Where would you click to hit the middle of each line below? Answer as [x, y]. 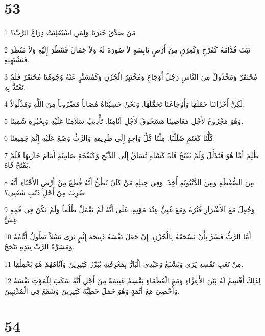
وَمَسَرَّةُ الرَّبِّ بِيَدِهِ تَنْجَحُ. [39, 247]
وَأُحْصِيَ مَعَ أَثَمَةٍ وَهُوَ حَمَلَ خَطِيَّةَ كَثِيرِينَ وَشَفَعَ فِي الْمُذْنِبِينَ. [92, 290]
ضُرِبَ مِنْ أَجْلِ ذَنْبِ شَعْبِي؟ [45, 192]
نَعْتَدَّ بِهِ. [15, 86]
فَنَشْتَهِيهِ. [17, 59]
